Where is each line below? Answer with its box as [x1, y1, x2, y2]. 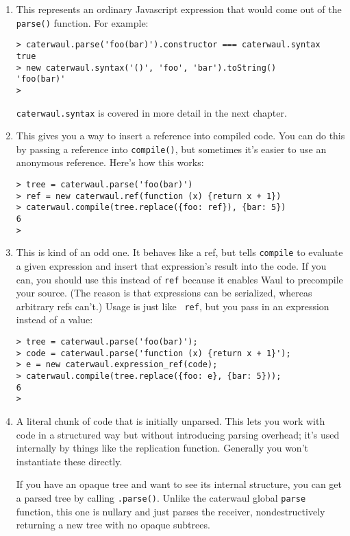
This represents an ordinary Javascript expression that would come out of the [16, 2, 342, 16]
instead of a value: [16, 312, 93, 327]
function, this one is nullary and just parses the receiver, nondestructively [16, 504, 325, 518]
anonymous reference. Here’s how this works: [16, 155, 204, 170]
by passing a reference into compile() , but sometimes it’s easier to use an [16, 141, 327, 156]
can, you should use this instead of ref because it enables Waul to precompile [16, 272, 343, 286]
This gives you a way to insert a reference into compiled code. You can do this [16, 128, 345, 143]
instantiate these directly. [16, 454, 123, 468]
